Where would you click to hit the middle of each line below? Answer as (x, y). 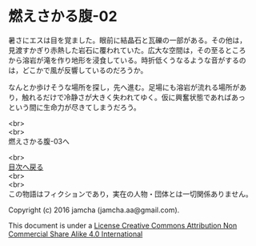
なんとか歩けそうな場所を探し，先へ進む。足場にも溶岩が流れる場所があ (127, 87)
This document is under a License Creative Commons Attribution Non (123, 225)
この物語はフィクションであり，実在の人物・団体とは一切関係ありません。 (131, 194)
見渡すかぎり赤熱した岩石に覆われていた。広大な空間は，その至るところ (127, 50)
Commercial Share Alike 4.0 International (76, 234)
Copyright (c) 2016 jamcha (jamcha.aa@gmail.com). (94, 210)
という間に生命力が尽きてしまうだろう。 (75, 107)
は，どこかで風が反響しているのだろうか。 (78, 70)
